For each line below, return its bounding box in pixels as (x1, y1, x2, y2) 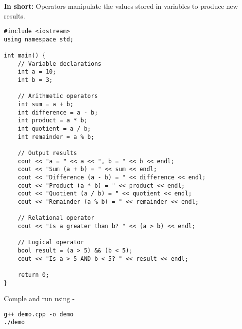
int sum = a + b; (17, 101, 74, 108)
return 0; (17, 271, 50, 278)
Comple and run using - (4, 293, 75, 304)
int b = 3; (17, 77, 53, 84)
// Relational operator (17, 214, 95, 222)
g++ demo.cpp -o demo (4, 310, 74, 318)
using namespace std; (4, 36, 74, 43)
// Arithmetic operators (17, 93, 98, 100)
